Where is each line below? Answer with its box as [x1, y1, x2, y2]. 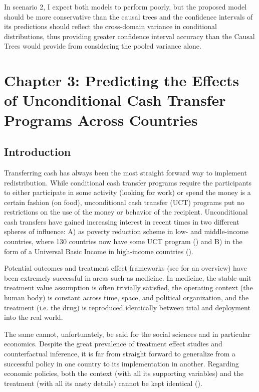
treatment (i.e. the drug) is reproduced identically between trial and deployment [4, 302, 250, 312]
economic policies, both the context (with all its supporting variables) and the [4, 368, 243, 378]
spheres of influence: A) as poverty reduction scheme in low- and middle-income [4, 226, 249, 237]
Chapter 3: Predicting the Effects [4, 70, 239, 91]
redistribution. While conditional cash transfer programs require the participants [4, 177, 251, 187]
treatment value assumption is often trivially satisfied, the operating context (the [4, 282, 253, 293]
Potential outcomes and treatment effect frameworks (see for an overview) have [4, 263, 247, 273]
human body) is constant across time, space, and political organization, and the [4, 292, 249, 303]
